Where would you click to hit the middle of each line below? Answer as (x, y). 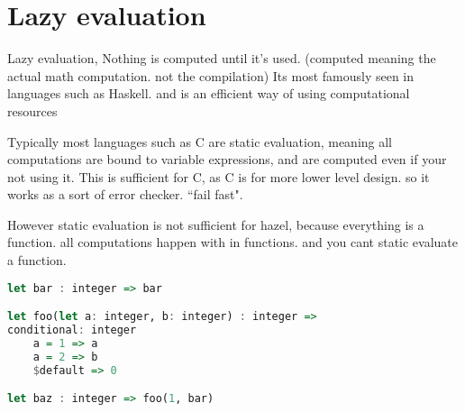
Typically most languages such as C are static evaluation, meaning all (200, 141)
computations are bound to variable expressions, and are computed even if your (227, 159)
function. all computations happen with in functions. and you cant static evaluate (233, 242)
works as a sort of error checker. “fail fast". (125, 194)
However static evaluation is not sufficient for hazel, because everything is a (216, 224)
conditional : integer (72, 330)
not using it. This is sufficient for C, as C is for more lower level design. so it (219, 176)
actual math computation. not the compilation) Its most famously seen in (211, 75)
